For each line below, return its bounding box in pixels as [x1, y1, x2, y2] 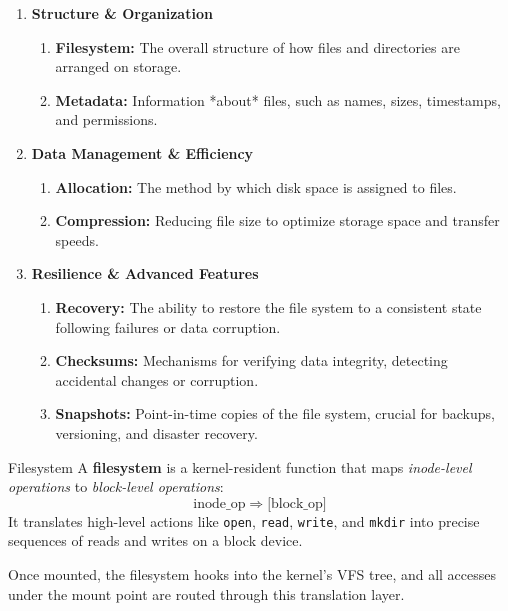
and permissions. [55, 109, 158, 130]
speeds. [55, 229, 99, 250]
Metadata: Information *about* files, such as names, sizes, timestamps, [55, 89, 501, 110]
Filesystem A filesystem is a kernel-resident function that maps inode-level [8, 456, 472, 477]
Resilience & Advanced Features [31, 263, 259, 284]
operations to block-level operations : [8, 476, 224, 497]
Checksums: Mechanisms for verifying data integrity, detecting [55, 350, 448, 371]
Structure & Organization [31, 3, 213, 23]
